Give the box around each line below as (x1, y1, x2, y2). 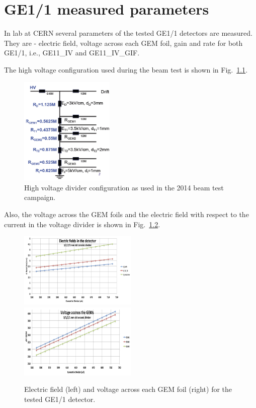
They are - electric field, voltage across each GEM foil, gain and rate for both (4, 37, 243, 48)
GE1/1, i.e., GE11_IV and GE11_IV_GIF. (4, 47, 140, 58)
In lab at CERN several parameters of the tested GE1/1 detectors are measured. (4, 28, 252, 38)
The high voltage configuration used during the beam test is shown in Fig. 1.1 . (4, 64, 248, 75)
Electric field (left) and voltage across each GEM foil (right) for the (24, 384, 232, 394)
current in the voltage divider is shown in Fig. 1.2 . (4, 219, 160, 229)
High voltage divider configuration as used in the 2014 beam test (24, 182, 224, 192)
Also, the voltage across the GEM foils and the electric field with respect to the (4, 209, 249, 219)
